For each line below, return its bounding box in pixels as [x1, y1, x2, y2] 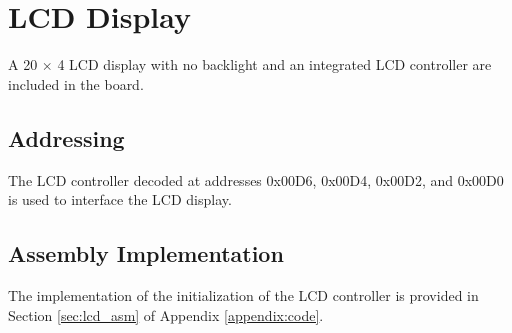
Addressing [8, 122, 125, 153]
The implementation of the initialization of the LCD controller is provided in [8, 284, 479, 305]
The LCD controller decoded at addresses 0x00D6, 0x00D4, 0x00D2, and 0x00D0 [8, 169, 504, 190]
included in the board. [8, 73, 144, 94]
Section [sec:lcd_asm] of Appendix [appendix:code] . [8, 304, 324, 325]
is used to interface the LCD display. [8, 189, 232, 210]
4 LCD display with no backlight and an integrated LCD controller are [57, 54, 492, 75]
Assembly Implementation [8, 238, 284, 269]
